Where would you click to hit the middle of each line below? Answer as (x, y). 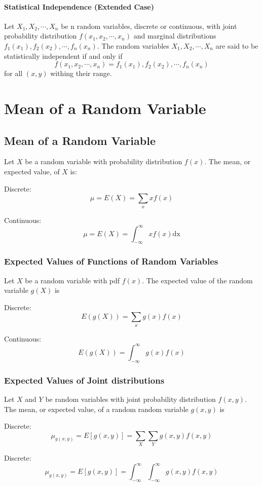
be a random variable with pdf (72, 280)
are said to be (237, 45)
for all (13, 73)
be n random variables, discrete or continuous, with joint (149, 26)
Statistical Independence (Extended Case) (79, 6)
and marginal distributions (175, 36)
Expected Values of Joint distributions (84, 380)
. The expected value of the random (197, 280)
